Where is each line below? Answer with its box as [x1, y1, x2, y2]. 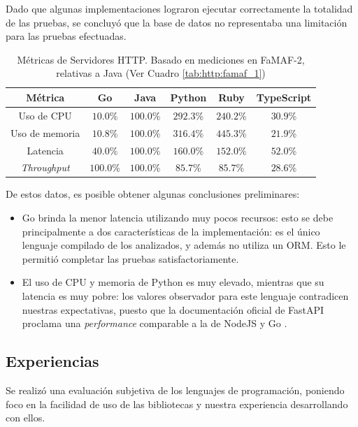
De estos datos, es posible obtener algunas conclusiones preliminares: [6, 187, 300, 201]
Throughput [20, 160, 70, 175]
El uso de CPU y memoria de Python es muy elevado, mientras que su [22, 275, 324, 289]
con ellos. [6, 410, 45, 425]
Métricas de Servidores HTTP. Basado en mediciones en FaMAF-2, [17, 52, 305, 66]
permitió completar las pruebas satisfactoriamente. [22, 251, 239, 266]
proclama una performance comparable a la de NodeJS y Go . [22, 316, 287, 331]
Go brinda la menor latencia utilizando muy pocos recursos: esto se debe [22, 210, 334, 225]
